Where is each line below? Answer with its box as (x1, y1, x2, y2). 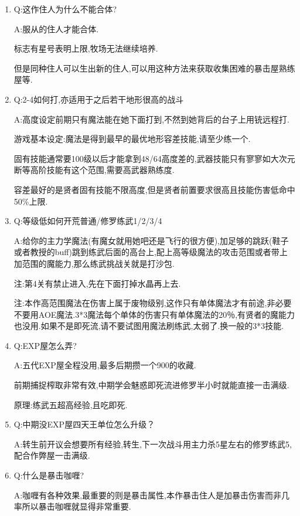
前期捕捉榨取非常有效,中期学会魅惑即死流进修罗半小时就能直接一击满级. (13, 379, 289, 391)
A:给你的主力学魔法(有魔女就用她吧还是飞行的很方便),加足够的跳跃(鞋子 (13, 234, 289, 246)
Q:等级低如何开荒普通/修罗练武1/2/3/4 (13, 215, 162, 227)
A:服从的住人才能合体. (13, 22, 99, 35)
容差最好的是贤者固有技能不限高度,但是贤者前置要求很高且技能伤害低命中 (13, 183, 295, 195)
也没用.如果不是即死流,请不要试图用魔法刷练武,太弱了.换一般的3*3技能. (13, 320, 284, 332)
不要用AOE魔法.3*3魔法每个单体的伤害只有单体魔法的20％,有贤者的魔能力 (13, 308, 295, 320)
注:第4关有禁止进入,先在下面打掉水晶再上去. (13, 277, 181, 289)
